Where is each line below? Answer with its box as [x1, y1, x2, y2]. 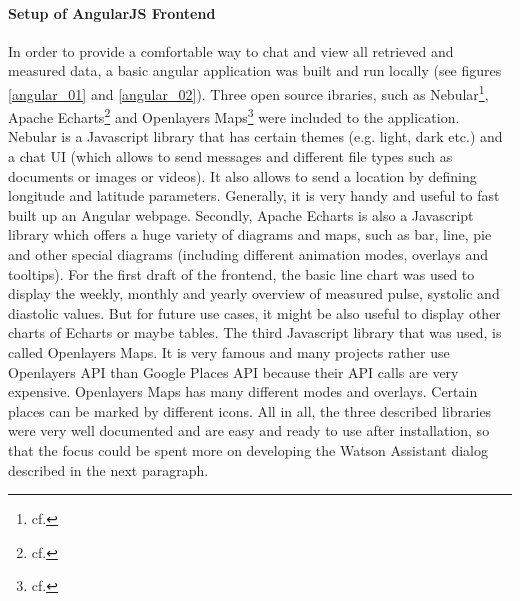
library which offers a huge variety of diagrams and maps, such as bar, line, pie [8, 224, 492, 245]
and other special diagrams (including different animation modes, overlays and [8, 244, 488, 265]
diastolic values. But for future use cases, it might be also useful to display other [8, 302, 501, 323]
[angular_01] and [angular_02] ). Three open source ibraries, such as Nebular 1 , [8, 80, 489, 104]
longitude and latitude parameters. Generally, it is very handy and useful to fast [8, 185, 500, 206]
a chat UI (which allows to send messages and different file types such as [8, 146, 453, 167]
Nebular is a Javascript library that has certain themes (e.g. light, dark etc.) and [8, 126, 503, 147]
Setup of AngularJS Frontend [8, 2, 216, 23]
